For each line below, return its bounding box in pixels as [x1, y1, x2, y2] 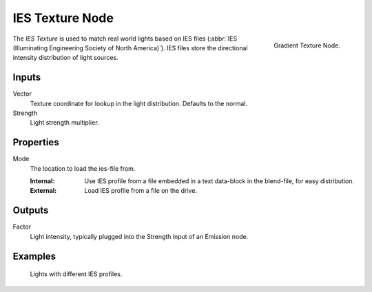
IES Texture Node [12, 10, 114, 25]
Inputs [12, 72, 41, 83]
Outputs [12, 205, 49, 216]
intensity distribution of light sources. [12, 54, 118, 62]
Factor [12, 222, 31, 231]
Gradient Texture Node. [273, 41, 340, 50]
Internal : [30, 177, 55, 185]
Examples [12, 250, 56, 262]
